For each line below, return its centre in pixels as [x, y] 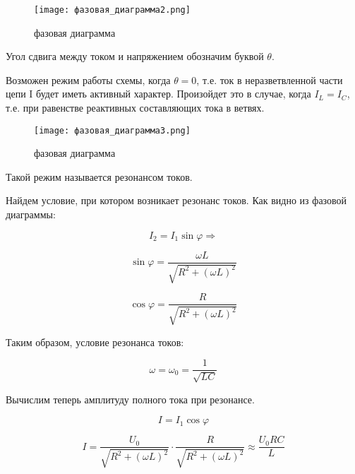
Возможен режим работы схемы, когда [88, 79]
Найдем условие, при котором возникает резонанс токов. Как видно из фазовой [176, 200]
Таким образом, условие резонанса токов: [95, 342]
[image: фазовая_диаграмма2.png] [112, 10]
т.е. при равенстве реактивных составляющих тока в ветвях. [135, 108]
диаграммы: [31, 214]
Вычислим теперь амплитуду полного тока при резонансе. [130, 399]
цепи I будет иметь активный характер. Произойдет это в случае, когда [158, 94]
